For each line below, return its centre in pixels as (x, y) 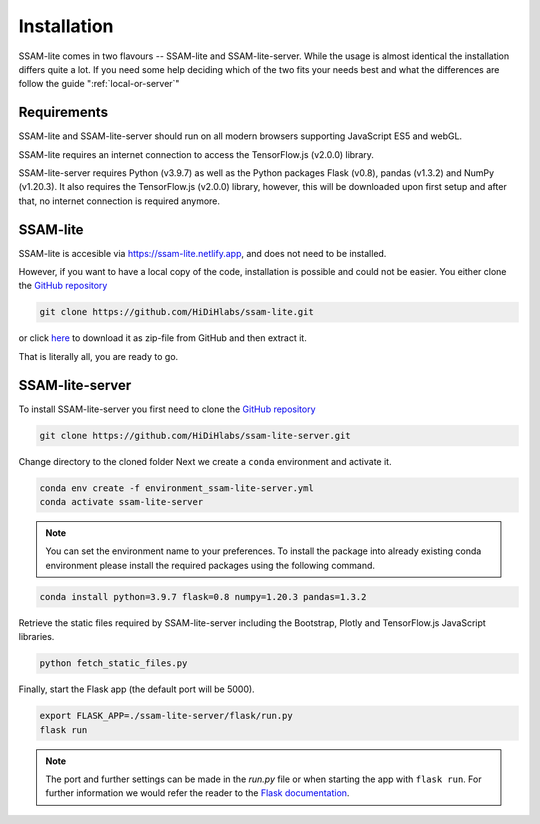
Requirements (63, 112)
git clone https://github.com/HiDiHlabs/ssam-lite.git (176, 312)
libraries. (36, 637)
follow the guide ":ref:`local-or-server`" (99, 84)
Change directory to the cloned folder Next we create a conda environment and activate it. (205, 461)
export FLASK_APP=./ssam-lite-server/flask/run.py (166, 716)
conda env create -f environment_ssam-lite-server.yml (176, 488)
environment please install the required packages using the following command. (210, 565)
